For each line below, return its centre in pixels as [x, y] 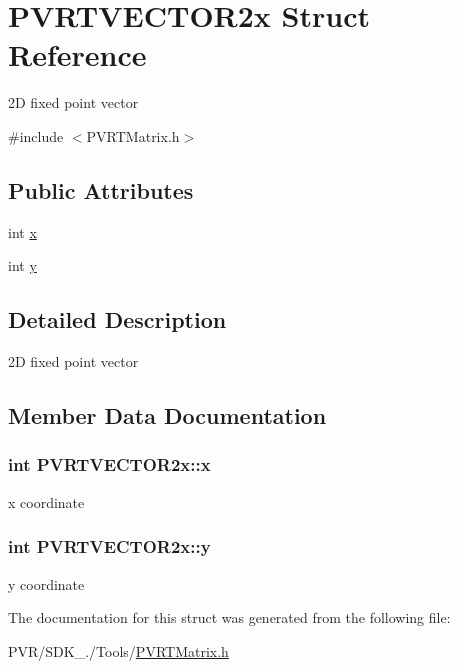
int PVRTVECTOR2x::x [109, 464]
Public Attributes [101, 189]
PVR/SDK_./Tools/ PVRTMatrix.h [118, 650]
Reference [77, 54]
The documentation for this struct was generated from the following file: [229, 617]
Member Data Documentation [167, 415]
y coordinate [46, 583]
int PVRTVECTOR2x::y [109, 546]
